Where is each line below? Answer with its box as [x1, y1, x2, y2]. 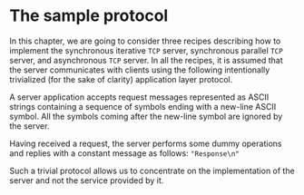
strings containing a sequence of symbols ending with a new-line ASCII [9, 101, 277, 112]
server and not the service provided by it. [9, 174, 164, 186]
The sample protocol [9, 5, 169, 26]
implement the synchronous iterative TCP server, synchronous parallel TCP [9, 44, 283, 55]
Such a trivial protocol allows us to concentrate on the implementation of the [9, 165, 295, 176]
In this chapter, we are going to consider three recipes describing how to [9, 35, 281, 46]
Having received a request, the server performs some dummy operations [9, 138, 282, 149]
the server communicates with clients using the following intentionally [9, 64, 270, 75]
